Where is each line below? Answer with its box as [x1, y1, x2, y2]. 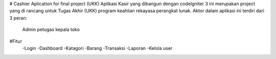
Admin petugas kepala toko [22, 26, 80, 33]
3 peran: [9, 15, 28, 21]
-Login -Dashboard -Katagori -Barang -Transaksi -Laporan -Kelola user [22, 45, 173, 51]
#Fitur [9, 38, 22, 44]
